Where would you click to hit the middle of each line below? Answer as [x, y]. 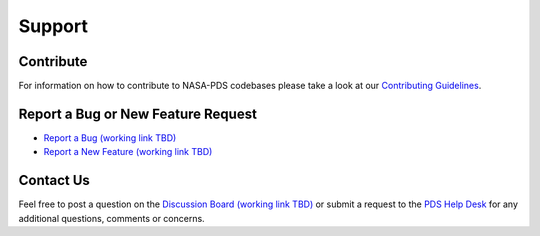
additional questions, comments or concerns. [111, 218]
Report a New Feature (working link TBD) [128, 152]
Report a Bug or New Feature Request [137, 113]
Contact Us [54, 180]
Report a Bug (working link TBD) [110, 137]
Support [53, 26]
